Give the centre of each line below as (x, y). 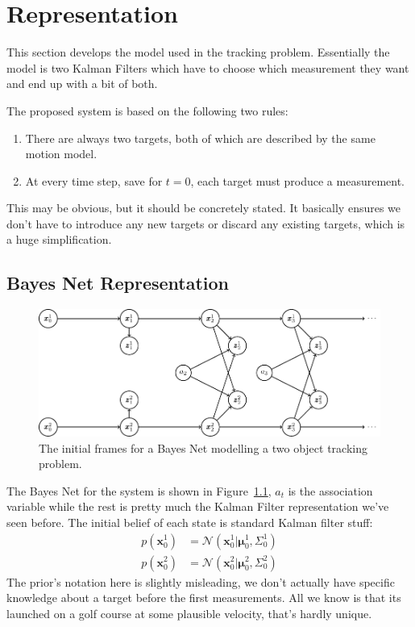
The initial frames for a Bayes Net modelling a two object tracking (203, 447)
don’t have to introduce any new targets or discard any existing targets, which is (206, 223)
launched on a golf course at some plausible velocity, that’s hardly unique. (189, 613)
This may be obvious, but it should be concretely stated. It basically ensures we (204, 208)
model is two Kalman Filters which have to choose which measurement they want (208, 67)
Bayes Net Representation (118, 283)
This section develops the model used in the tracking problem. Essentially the (198, 52)
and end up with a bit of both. (82, 84)
